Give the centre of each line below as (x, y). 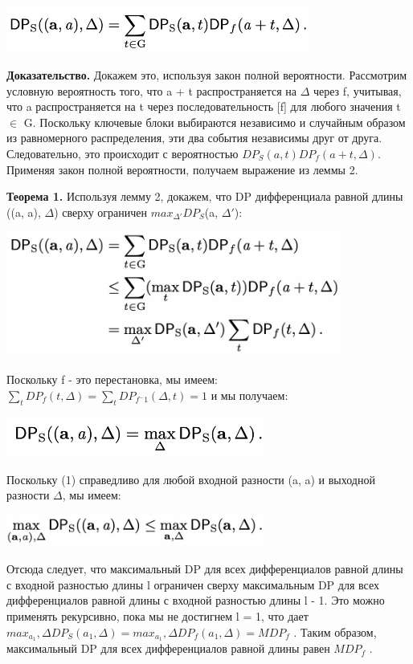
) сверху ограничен (101, 212)
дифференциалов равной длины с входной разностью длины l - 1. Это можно (196, 600)
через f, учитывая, (357, 90)
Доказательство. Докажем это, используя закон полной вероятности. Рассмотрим (207, 74)
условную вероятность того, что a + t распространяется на (151, 90)
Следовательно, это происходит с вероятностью (123, 153)
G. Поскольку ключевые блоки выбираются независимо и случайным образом (215, 122)
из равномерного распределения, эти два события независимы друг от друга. (194, 138)
